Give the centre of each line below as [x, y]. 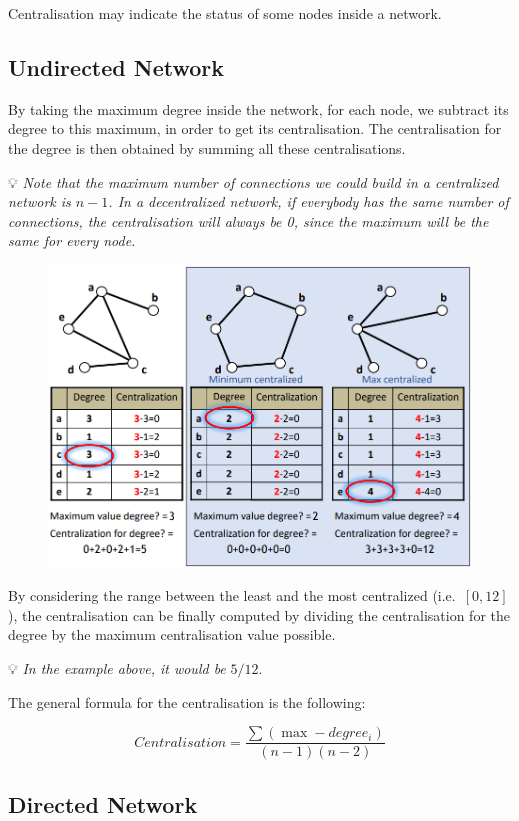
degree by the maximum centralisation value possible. [172, 634]
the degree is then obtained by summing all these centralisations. [207, 147]
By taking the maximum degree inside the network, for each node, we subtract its [258, 108]
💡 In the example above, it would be [117, 667]
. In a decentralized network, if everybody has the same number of [308, 201]
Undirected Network [116, 66]
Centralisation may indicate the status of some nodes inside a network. [225, 13]
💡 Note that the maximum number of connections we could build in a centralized [253, 181]
